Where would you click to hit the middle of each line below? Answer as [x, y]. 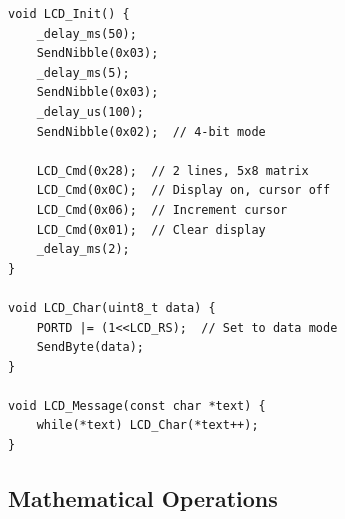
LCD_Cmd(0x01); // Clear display [151, 229]
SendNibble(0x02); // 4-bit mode [151, 131]
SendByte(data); [90, 347]
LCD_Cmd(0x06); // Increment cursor [162, 209]
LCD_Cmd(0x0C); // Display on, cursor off [183, 190]
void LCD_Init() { [69, 14]
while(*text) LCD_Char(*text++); [147, 425]
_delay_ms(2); [83, 249]
